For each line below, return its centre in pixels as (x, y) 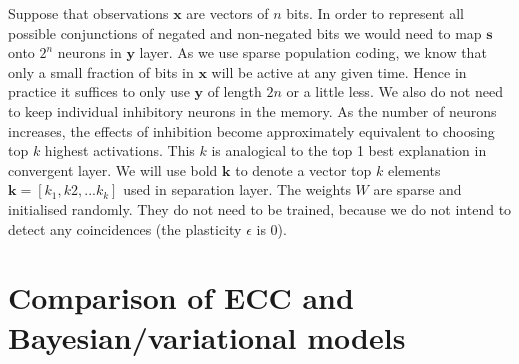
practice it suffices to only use (99, 91)
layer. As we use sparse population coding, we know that (313, 52)
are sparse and (417, 189)
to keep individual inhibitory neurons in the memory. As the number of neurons (252, 110)
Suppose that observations (88, 13)
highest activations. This (119, 150)
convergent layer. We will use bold (113, 169)
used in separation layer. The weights (237, 189)
